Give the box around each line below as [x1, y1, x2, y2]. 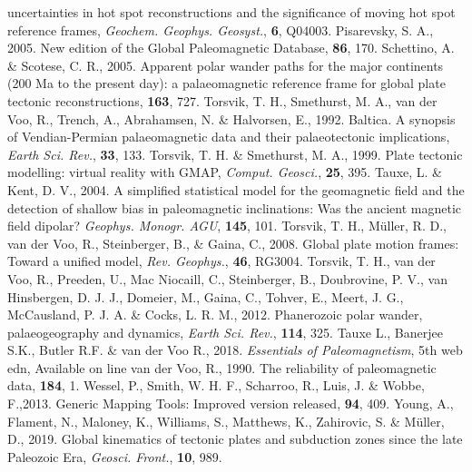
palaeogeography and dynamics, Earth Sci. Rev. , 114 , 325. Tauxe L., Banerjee [7, 322, 443, 341]
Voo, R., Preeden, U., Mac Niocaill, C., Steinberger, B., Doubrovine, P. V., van [7, 269, 447, 288]
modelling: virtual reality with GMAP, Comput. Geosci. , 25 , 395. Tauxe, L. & [7, 162, 442, 182]
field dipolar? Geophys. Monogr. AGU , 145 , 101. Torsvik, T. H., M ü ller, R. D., [7, 216, 447, 235]
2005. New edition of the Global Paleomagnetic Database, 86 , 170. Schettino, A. [7, 38, 455, 57]
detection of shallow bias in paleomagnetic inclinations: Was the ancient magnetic [7, 198, 462, 217]
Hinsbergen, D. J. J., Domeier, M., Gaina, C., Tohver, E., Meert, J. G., [7, 287, 404, 306]
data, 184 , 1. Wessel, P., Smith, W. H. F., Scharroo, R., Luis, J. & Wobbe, [7, 376, 425, 395]
